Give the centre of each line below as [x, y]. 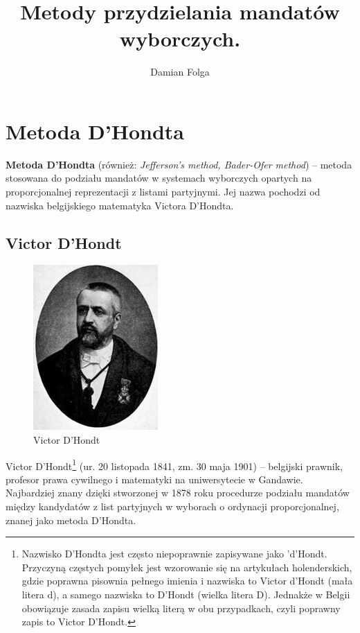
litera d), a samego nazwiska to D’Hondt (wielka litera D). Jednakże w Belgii [186, 595]
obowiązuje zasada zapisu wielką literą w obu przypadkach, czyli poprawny [181, 608]
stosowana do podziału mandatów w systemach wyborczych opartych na [159, 178]
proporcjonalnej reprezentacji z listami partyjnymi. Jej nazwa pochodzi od [163, 192]
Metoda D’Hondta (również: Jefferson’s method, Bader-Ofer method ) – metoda [179, 164]
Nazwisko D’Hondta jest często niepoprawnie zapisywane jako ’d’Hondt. [174, 554]
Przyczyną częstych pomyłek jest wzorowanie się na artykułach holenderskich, [187, 567]
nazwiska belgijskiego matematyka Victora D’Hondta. [120, 205]
